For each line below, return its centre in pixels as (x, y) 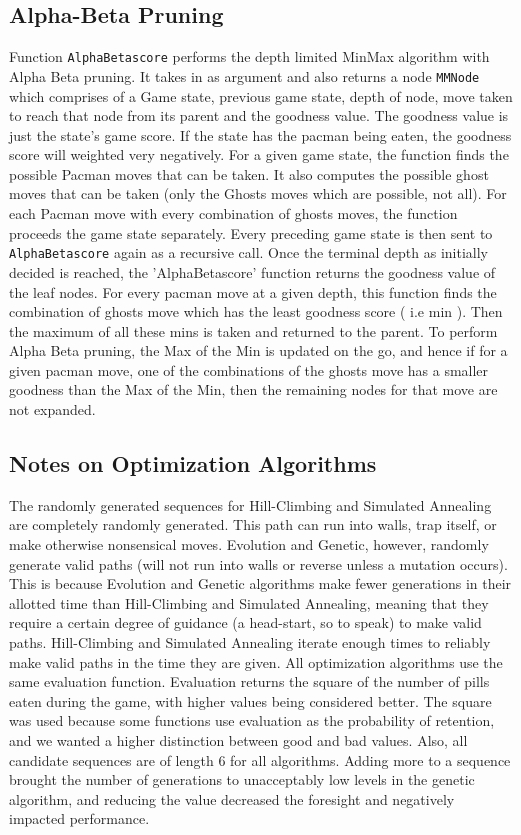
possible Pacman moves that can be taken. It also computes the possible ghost (249, 173)
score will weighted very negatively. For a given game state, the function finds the (259, 154)
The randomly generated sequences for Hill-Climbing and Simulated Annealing (250, 504)
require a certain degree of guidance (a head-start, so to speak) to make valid (245, 622)
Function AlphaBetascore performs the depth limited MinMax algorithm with (249, 56)
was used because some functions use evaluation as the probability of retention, (252, 720)
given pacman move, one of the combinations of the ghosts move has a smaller (249, 369)
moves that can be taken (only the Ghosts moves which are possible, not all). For (258, 193)
